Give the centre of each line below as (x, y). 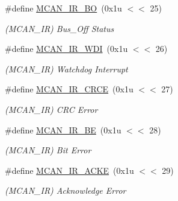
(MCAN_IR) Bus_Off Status (60, 28)
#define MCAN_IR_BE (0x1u (63, 129)
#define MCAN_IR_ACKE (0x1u (69, 170)
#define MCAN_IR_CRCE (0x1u (69, 89)
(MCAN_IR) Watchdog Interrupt (66, 69)
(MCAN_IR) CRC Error (51, 109)
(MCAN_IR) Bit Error (48, 150)
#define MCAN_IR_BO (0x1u (63, 8)
